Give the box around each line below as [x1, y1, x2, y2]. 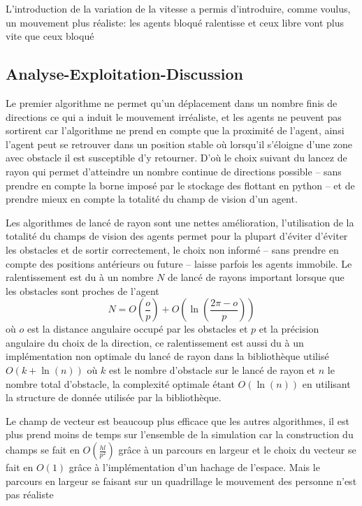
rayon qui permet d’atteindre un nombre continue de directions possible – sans [6, 164, 342, 178]
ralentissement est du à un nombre [6, 270, 154, 284]
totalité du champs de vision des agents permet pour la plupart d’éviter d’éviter [6, 229, 348, 243]
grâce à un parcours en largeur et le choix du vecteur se [118, 442, 356, 457]
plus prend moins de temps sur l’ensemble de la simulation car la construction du [6, 427, 354, 442]
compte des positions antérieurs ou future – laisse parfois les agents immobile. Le [6, 256, 352, 270]
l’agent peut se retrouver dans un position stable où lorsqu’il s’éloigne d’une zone [6, 136, 353, 151]
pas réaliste [6, 487, 54, 502]
